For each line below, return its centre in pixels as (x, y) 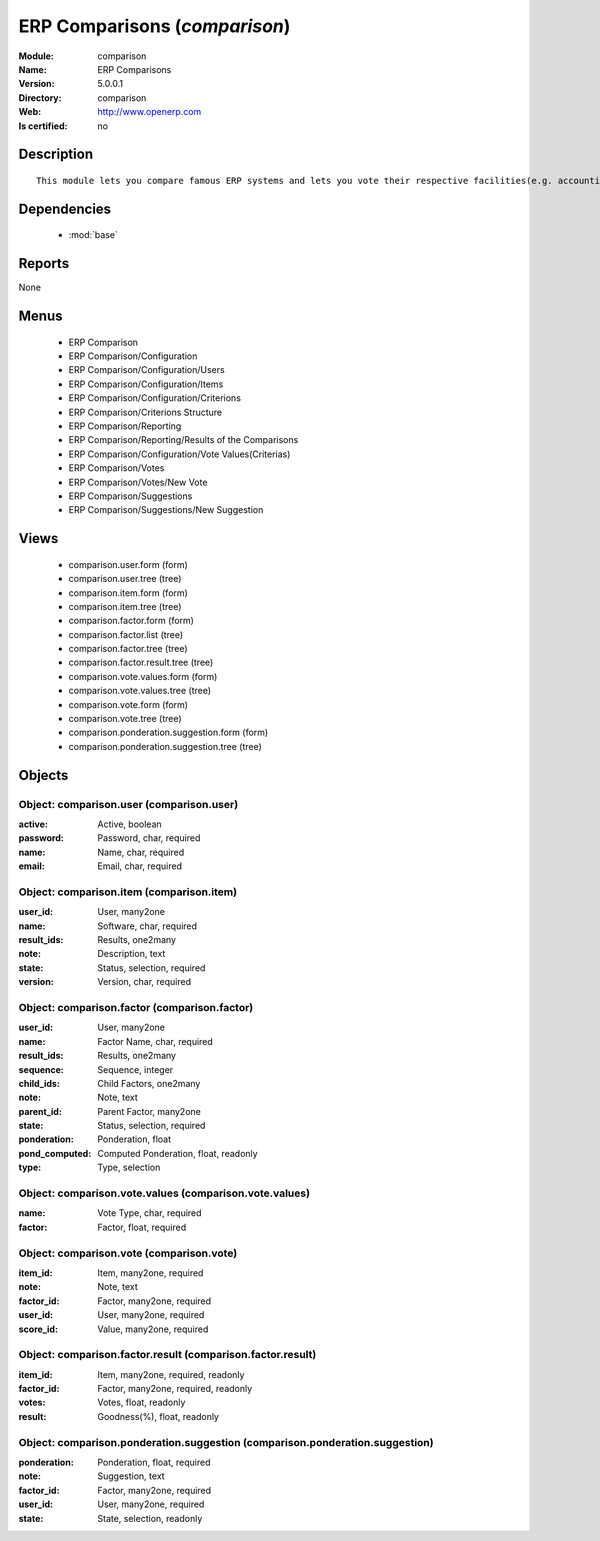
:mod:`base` (93, 235)
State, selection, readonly (150, 1518)
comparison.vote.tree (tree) (125, 719)
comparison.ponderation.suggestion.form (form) (168, 732)
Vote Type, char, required (149, 1213)
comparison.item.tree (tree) (125, 606)
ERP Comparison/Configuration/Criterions (155, 398)
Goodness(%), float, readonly (158, 1416)
